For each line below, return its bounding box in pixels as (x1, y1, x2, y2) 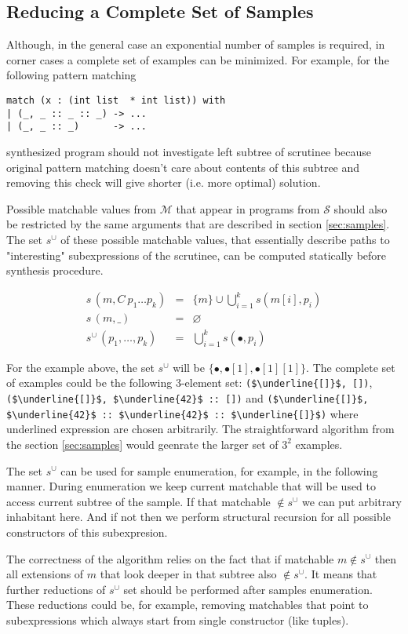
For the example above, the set (6, 359, 155, 375)
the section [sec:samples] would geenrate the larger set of (6, 435, 279, 452)
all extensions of (6, 566, 84, 582)
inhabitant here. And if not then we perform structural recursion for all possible (6, 508, 391, 525)
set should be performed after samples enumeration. (123, 581, 373, 597)
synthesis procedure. (6, 262, 104, 279)
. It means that (304, 566, 377, 582)
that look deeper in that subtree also (100, 566, 277, 582)
